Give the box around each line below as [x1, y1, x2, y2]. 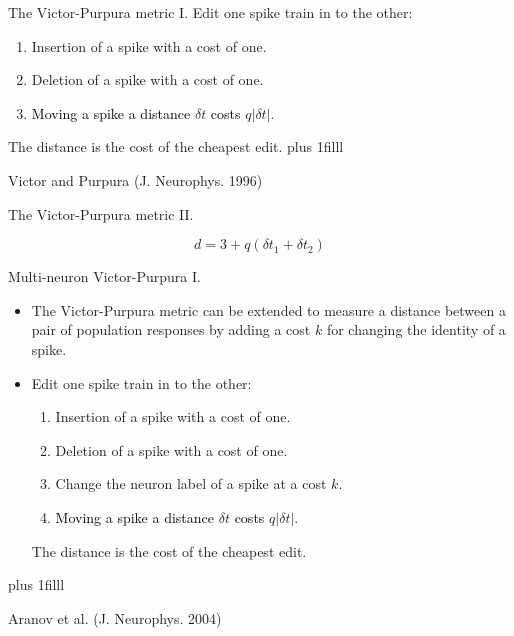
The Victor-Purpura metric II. [8, 203, 194, 224]
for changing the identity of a [326, 319, 506, 340]
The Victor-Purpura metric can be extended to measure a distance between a [31, 299, 506, 320]
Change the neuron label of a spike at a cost [55, 473, 327, 494]
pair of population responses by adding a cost [31, 319, 311, 340]
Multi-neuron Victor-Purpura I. [8, 266, 201, 287]
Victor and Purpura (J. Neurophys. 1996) [8, 169, 263, 190]
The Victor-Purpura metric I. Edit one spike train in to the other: [8, 2, 413, 22]
